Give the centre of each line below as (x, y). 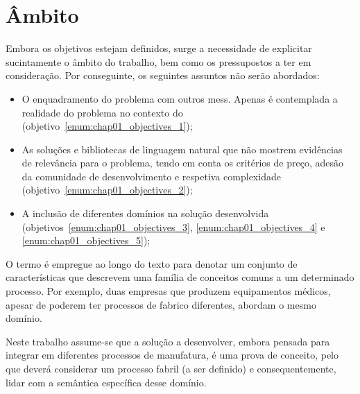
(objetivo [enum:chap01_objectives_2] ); (107, 190)
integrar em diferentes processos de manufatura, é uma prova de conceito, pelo (172, 355)
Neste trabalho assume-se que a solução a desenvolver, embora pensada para (168, 341)
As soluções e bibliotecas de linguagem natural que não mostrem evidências (182, 149)
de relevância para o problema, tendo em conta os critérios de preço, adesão (182, 163)
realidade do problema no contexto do (102, 112)
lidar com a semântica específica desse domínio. (106, 382)
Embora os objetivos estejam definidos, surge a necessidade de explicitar (159, 48)
